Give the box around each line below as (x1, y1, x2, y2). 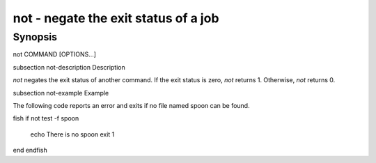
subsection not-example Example (13, 88, 109, 97)
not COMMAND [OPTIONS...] (13, 50, 97, 59)
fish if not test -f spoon (13, 114, 79, 123)
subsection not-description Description (13, 63, 125, 71)
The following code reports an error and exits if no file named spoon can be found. (13, 101, 250, 109)
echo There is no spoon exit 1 (30, 130, 115, 139)
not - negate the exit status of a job (13, 10, 219, 26)
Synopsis (13, 31, 58, 43)
